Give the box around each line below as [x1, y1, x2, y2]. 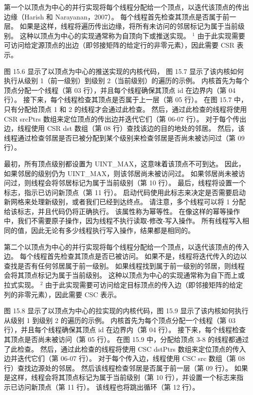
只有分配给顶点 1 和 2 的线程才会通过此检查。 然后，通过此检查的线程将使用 [4, 104, 247, 114]
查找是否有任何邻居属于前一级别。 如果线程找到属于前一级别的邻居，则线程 [4, 260, 245, 270]
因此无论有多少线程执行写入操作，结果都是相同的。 [31, 225, 195, 235]
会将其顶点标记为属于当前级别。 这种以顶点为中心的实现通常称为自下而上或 [4, 270, 245, 280]
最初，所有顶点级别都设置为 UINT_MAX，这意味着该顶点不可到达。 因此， [4, 158, 245, 168]
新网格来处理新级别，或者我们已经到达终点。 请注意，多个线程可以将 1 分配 [4, 197, 246, 207]
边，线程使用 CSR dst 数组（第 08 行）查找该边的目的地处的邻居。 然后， [4, 123, 238, 133]
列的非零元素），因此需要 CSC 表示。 [4, 289, 121, 299]
